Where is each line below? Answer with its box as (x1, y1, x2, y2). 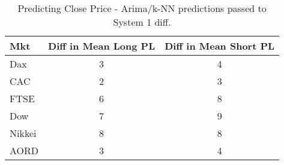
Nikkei (10, 126, 37, 140)
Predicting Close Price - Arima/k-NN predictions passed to (17, 1, 267, 15)
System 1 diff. (113, 15, 171, 29)
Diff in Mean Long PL (48, 39, 156, 53)
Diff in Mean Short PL (165, 39, 275, 53)
